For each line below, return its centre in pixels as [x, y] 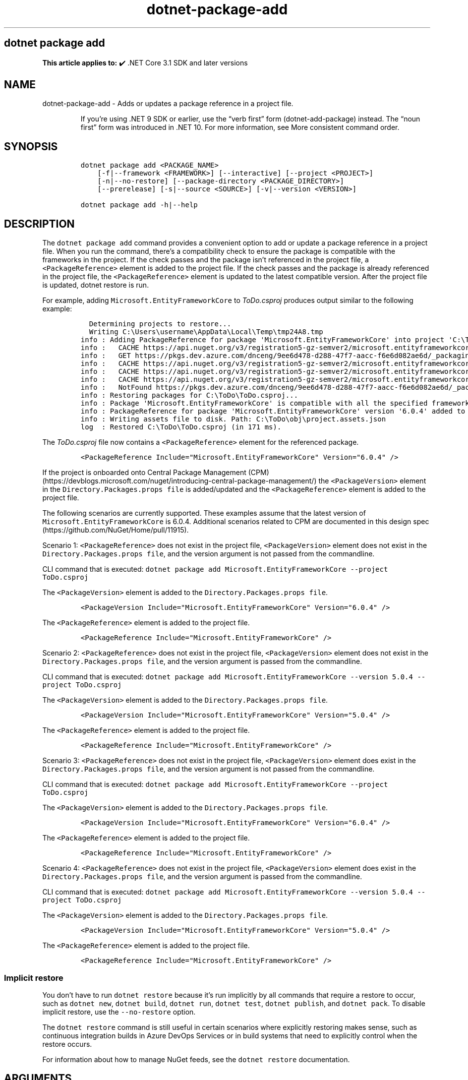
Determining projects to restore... [160, 324]
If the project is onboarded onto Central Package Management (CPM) [156, 473]
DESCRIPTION [39, 224]
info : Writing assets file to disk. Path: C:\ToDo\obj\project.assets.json [233, 419]
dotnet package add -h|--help [139, 205]
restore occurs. [67, 1044]
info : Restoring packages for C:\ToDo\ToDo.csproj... [189, 395]
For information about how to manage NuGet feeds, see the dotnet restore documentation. [196, 1059]
